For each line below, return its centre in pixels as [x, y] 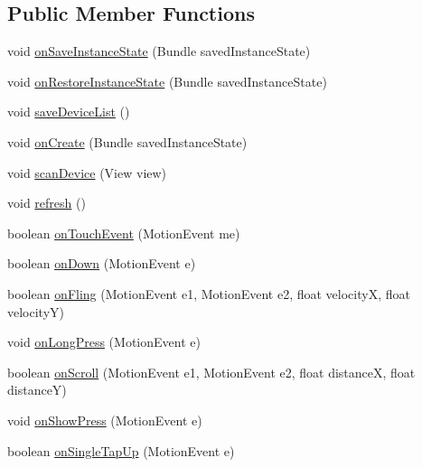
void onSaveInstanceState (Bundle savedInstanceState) [159, 51]
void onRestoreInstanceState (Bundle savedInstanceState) [167, 81]
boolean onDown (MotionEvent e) [102, 263]
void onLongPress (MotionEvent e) [104, 342]
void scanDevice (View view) [87, 172]
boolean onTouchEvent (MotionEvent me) [124, 233]
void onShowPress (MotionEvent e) [105, 420]
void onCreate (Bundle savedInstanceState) [127, 141]
